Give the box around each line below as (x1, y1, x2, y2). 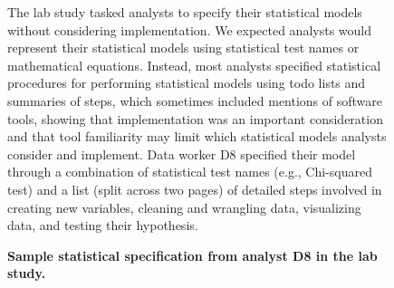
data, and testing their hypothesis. (7, 216, 198, 235)
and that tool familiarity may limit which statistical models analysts (7, 127, 387, 146)
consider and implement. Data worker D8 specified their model (7, 144, 356, 163)
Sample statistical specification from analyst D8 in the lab (7, 245, 378, 264)
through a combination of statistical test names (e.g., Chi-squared (7, 162, 372, 181)
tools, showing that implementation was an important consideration (7, 109, 383, 128)
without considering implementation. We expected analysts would (7, 20, 372, 39)
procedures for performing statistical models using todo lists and (7, 73, 366, 92)
